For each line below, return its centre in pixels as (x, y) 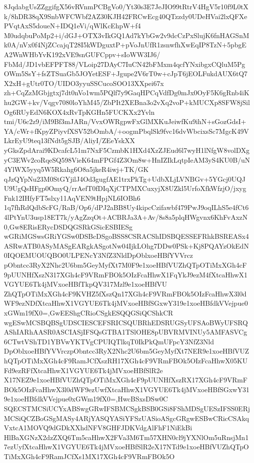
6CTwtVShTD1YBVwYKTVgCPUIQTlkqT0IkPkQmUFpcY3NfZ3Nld (109, 341)
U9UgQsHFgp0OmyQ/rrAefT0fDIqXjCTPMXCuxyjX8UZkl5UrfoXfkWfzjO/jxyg (125, 188)
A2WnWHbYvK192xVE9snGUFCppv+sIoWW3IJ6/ (82, 54)
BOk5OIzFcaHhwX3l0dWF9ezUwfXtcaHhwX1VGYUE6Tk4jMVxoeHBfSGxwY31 (127, 389)
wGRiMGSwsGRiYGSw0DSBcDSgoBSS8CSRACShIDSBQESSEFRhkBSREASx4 (127, 236)
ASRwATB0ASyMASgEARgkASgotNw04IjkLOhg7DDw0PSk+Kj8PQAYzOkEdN (127, 245)
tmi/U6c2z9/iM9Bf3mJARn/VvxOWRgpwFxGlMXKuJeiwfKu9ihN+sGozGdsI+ (125, 121)
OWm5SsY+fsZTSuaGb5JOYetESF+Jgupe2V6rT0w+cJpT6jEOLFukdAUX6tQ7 (126, 74)
